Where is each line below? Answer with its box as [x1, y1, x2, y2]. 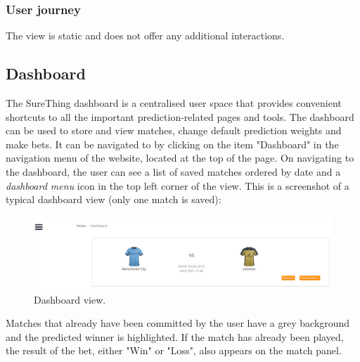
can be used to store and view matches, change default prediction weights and [6, 123, 342, 138]
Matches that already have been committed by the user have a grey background [6, 316, 350, 330]
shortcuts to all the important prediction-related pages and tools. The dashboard [6, 109, 354, 124]
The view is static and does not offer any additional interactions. [6, 28, 285, 43]
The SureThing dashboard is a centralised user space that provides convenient [6, 96, 342, 110]
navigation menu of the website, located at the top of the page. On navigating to [6, 150, 354, 165]
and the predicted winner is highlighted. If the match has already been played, [6, 329, 344, 344]
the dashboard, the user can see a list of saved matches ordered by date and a [6, 164, 341, 179]
